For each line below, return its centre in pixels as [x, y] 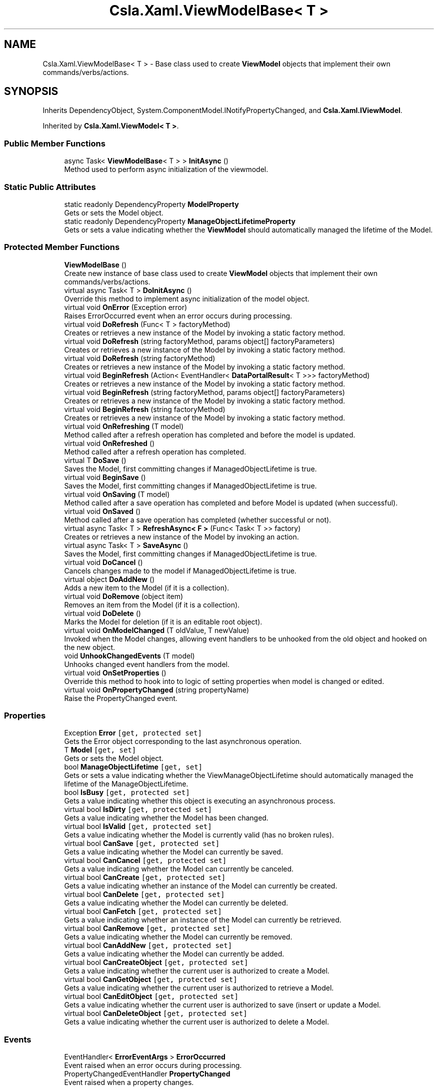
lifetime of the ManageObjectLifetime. [126, 784]
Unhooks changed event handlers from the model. [147, 664]
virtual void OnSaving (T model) [117, 494]
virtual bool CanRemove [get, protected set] [147, 928]
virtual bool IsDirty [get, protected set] [138, 809]
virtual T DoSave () [95, 460]
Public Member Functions [55, 143]
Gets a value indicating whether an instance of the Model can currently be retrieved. [203, 920]
